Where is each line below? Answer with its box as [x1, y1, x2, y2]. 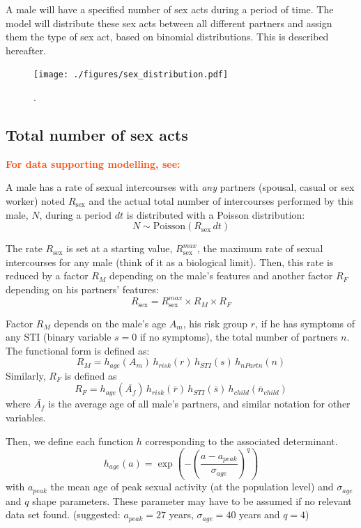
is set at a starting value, [66, 241, 173, 256]
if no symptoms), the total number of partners [139, 329, 338, 344]
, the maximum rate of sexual [197, 241, 323, 256]
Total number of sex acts [6, 124, 188, 146]
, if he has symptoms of [255, 316, 355, 330]
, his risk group [183, 316, 248, 330]
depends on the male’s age [54, 316, 167, 330]
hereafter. [6, 42, 47, 57]
